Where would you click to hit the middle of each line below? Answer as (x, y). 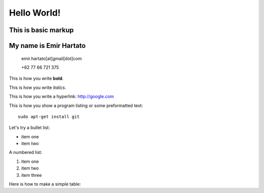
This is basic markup (42, 30)
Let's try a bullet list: (29, 128)
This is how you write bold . (36, 79)
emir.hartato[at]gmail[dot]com (52, 58)
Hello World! (35, 13)
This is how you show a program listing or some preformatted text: (76, 106)
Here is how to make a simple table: (45, 184)
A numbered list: (26, 152)
